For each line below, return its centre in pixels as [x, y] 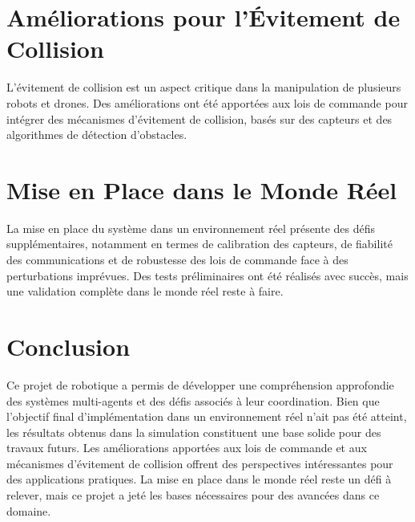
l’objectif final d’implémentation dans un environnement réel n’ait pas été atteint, [207, 416]
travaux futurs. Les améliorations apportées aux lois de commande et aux [187, 448]
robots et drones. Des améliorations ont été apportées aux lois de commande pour [207, 102]
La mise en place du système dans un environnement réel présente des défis [191, 228]
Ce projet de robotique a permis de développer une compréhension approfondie [200, 384]
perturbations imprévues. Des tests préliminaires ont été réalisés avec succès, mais [207, 275]
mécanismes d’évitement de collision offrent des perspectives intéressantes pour [200, 463]
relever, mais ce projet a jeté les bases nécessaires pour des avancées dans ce [193, 495]
